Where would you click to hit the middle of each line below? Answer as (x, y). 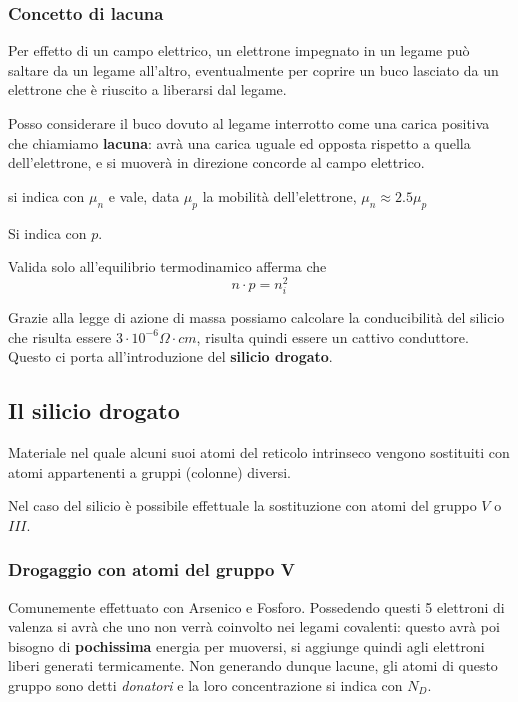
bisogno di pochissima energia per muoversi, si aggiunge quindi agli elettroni (246, 645)
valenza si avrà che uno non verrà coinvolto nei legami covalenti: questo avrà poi (254, 626)
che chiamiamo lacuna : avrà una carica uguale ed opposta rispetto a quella (239, 142)
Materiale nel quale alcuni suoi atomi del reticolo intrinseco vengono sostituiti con (259, 451)
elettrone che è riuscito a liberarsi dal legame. (147, 89)
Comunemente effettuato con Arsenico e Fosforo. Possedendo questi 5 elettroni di (256, 606)
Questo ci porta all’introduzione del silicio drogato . (170, 356)
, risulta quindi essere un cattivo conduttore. (332, 336)
